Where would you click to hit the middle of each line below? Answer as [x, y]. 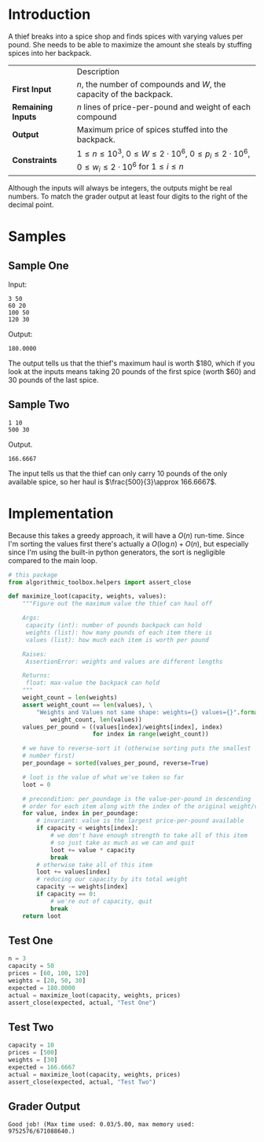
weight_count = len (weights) [70, 698]
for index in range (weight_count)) [151, 734]
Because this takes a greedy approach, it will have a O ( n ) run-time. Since [126, 535]
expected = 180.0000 [42, 988]
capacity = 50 [31, 966]
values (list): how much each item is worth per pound [117, 640]
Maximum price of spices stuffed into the [152, 129]
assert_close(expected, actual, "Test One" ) [82, 1003]
